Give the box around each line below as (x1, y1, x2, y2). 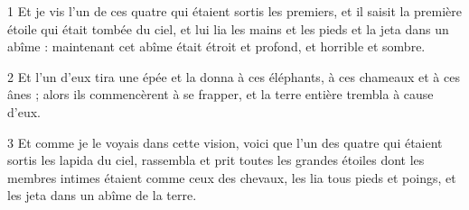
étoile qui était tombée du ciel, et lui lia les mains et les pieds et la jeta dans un (7, 19, 449, 38)
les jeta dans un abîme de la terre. (7, 186, 197, 205)
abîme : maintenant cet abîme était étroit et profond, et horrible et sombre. (7, 37, 426, 56)
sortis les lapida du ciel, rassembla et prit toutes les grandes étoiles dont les (7, 151, 425, 169)
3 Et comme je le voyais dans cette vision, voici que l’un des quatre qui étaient (7, 132, 443, 151)
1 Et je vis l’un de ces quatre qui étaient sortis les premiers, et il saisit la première (7, 2, 463, 20)
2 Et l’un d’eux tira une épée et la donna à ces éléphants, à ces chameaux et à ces (7, 67, 460, 86)
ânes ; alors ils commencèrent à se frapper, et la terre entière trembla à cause (7, 85, 434, 104)
